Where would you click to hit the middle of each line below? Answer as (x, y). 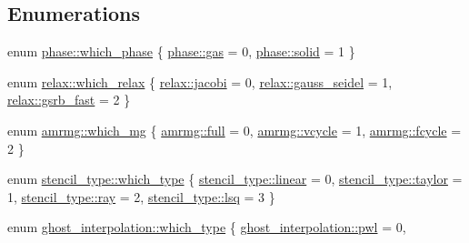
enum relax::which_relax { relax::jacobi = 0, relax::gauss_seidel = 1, (200, 81)
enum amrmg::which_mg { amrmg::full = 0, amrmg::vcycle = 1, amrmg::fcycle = (234, 130)
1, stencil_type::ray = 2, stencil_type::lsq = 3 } (141, 196)
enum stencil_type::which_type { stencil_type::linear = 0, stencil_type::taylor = (235, 179)
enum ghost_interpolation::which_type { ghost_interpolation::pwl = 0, (207, 227)
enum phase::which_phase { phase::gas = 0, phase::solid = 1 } (181, 51)
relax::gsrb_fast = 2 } (69, 100)
